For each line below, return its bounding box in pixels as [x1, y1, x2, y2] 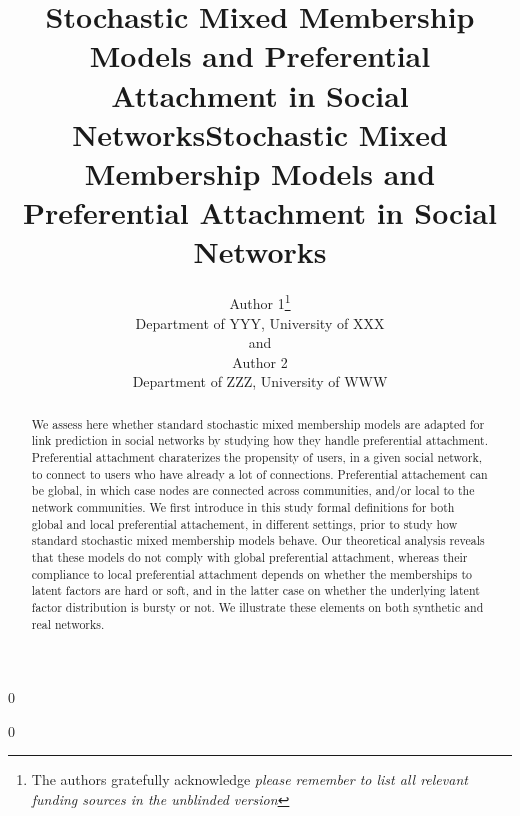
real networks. [31, 615, 105, 632]
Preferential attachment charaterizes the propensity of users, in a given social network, [31, 448, 483, 465]
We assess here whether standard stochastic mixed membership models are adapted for [31, 415, 485, 432]
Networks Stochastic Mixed [72, 113, 448, 154]
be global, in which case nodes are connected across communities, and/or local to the [31, 482, 475, 499]
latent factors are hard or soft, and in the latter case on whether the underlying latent [31, 582, 480, 599]
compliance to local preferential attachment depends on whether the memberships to [31, 565, 473, 582]
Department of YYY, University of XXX [135, 312, 385, 333]
